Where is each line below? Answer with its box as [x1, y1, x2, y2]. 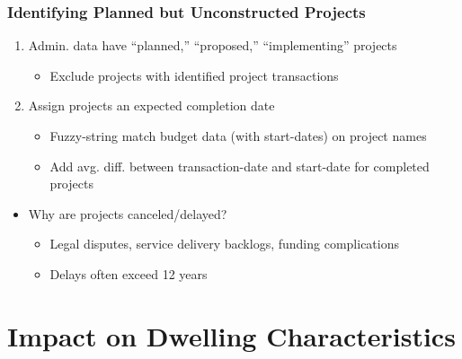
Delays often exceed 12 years [49, 264, 208, 283]
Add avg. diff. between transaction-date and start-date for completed [49, 156, 430, 175]
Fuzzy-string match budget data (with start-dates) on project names [49, 127, 427, 144]
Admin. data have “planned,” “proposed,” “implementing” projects [28, 36, 397, 55]
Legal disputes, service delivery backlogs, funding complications [49, 234, 399, 253]
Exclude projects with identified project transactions [49, 66, 339, 84]
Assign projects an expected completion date [28, 96, 275, 115]
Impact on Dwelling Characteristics [7, 317, 456, 354]
